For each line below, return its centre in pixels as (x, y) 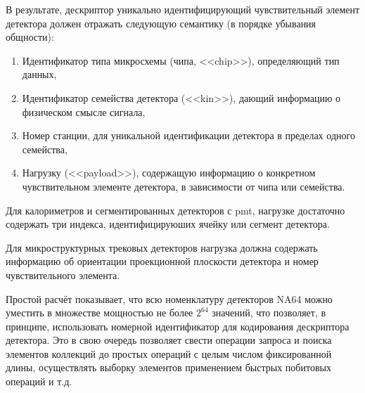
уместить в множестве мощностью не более (100, 313)
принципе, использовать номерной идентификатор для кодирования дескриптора (178, 326)
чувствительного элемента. (63, 275)
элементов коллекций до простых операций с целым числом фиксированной (169, 353)
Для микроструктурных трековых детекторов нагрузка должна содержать (162, 247)
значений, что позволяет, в (269, 313)
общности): (30, 37)
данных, (39, 74)
